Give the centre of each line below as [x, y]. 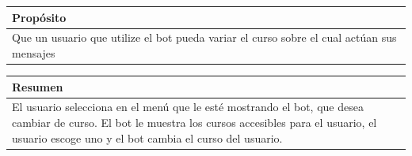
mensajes [34, 52]
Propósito [39, 17]
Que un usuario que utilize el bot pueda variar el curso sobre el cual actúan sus [204, 37]
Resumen [38, 86]
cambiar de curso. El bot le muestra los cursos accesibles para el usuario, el [195, 122]
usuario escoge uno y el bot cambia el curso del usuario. [147, 137]
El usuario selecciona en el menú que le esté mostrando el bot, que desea [188, 107]
